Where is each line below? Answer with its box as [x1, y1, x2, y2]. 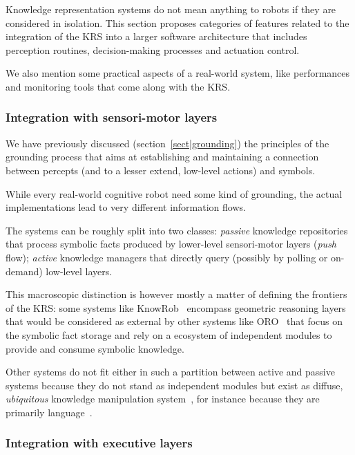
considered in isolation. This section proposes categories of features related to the [6, 15, 349, 30]
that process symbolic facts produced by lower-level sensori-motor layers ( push [6, 236, 337, 251]
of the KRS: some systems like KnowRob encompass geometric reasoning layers [6, 300, 346, 315]
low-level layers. [46, 263, 113, 278]
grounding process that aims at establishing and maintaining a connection [6, 149, 319, 164]
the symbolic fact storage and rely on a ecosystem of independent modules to [6, 327, 332, 342]
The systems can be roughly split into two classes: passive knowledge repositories [6, 223, 348, 237]
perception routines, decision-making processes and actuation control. [6, 42, 300, 57]
